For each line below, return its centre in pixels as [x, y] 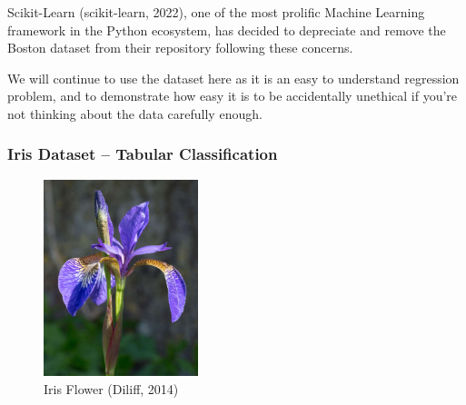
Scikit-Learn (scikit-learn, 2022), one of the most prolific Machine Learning [216, 12]
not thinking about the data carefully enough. [135, 113]
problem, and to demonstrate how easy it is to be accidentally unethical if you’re [233, 96]
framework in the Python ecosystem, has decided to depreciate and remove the [227, 30]
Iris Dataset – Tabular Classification [143, 154]
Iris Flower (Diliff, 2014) [111, 388]
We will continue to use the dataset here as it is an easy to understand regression [233, 78]
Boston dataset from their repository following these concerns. [180, 48]
